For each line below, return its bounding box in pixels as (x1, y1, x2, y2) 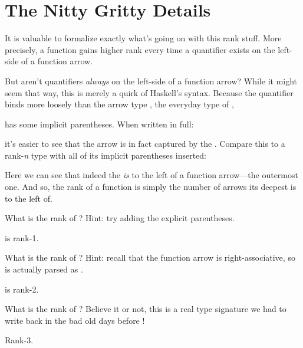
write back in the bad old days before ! (5, 314, 145, 326)
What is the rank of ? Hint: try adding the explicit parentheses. (5, 212, 235, 224)
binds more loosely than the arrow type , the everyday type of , (5, 98, 234, 110)
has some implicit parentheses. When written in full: (5, 117, 194, 130)
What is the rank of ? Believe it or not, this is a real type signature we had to (5, 303, 286, 315)
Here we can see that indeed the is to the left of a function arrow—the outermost (5, 169, 298, 181)
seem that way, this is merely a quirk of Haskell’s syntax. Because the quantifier (5, 86, 294, 99)
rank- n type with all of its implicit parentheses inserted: (5, 149, 206, 161)
